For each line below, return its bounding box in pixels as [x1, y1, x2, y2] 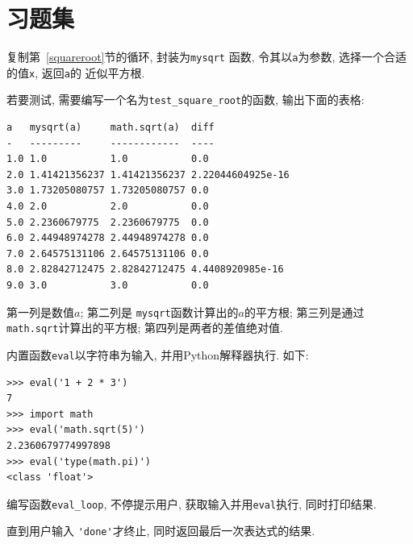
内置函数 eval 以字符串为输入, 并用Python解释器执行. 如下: [6, 346, 309, 363]
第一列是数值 [6, 303, 74, 320]
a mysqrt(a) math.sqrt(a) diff [6, 122, 215, 134]
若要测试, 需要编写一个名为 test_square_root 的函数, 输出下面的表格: [6, 91, 365, 108]
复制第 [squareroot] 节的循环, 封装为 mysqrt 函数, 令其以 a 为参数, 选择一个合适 [6, 48, 407, 65]
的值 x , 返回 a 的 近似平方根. [6, 64, 145, 81]
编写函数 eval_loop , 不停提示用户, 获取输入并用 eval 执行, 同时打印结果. [6, 495, 377, 512]
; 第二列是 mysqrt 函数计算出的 [80, 303, 239, 320]
